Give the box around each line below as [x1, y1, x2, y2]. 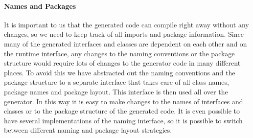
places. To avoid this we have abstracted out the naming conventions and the [4, 67, 235, 77]
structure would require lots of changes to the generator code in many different [4, 58, 241, 68]
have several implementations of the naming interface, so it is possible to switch [4, 115, 243, 125]
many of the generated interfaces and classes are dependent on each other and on [4, 38, 247, 48]
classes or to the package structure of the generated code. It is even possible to [4, 106, 240, 116]
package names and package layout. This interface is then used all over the [4, 86, 228, 96]
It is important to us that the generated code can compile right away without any [4, 19, 249, 29]
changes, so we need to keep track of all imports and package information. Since [4, 29, 244, 39]
